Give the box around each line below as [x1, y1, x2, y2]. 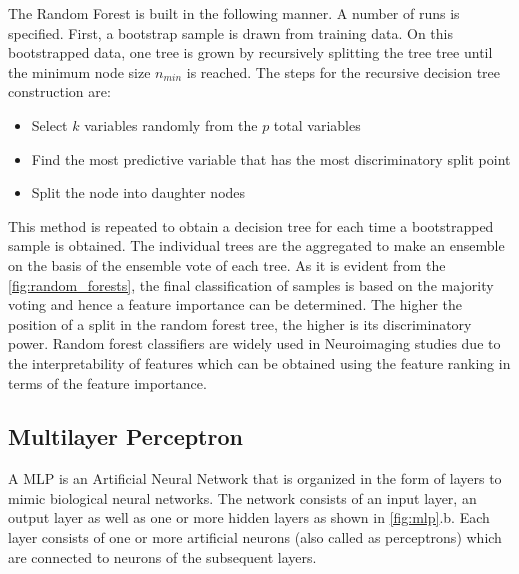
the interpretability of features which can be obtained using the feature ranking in [8, 352, 511, 373]
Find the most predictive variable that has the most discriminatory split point [31, 148, 511, 169]
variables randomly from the [84, 114, 258, 135]
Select [31, 114, 68, 135]
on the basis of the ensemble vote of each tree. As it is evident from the [8, 254, 446, 275]
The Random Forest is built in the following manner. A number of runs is [8, 3, 460, 23]
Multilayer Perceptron [8, 421, 243, 452]
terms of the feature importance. [8, 372, 207, 393]
